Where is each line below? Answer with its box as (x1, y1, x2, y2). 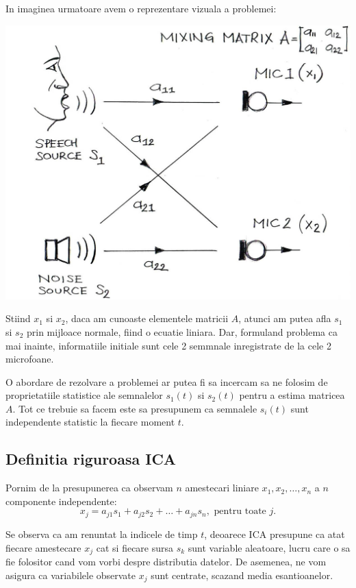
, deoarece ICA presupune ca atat (204, 526, 345, 541)
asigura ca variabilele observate (5, 567, 136, 582)
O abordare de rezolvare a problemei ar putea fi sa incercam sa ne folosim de (5, 374, 328, 389)
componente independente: (5, 493, 117, 508)
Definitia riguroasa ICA (5, 448, 177, 469)
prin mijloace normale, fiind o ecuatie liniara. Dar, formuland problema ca (27, 324, 338, 339)
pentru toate (214, 506, 266, 517)
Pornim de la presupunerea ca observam (5, 480, 173, 495)
